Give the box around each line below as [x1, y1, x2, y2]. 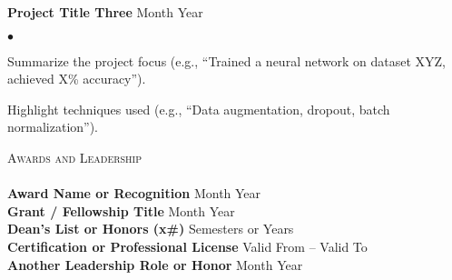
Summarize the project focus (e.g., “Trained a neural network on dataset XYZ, [7, 51, 446, 70]
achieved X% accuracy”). [7, 69, 146, 88]
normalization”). [7, 117, 99, 136]
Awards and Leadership [7, 147, 142, 166]
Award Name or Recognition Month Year [7, 184, 261, 203]
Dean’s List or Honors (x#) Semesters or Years [7, 219, 294, 238]
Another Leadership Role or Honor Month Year [7, 255, 303, 274]
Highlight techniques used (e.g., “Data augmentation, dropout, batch [7, 99, 390, 118]
